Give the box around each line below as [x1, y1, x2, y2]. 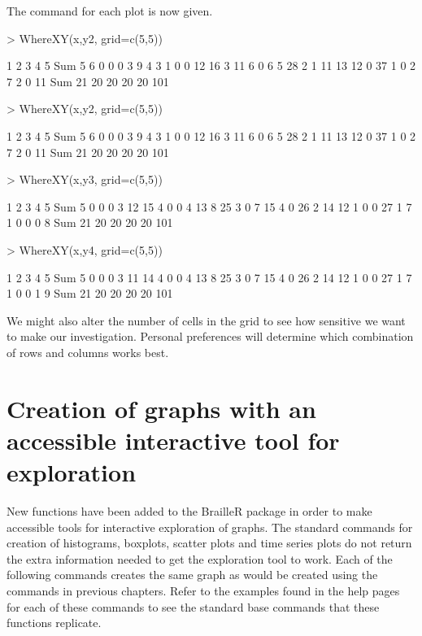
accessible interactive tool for [7, 423, 340, 456]
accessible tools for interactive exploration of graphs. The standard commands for [7, 518, 413, 535]
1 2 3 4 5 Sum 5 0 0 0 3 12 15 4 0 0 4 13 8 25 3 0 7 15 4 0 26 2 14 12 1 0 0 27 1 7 [7, 198, 412, 215]
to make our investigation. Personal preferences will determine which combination [7, 328, 414, 345]
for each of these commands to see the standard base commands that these [7, 598, 380, 615]
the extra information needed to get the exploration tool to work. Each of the [7, 550, 393, 567]
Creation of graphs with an [7, 391, 316, 425]
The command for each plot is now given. [7, 2, 213, 19]
